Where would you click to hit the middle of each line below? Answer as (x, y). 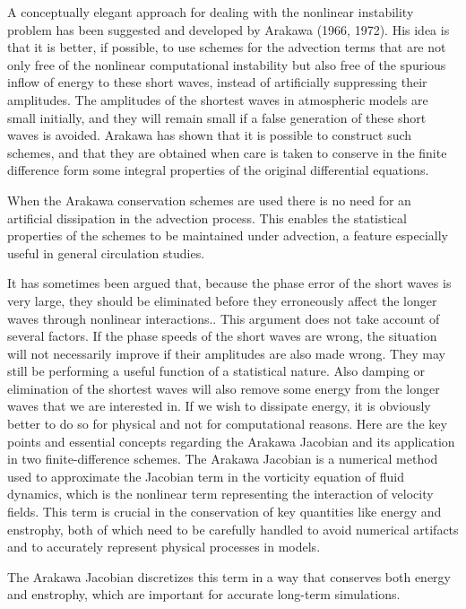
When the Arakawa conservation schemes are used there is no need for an (209, 200)
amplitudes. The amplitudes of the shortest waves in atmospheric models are (218, 99)
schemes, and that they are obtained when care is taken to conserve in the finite (227, 152)
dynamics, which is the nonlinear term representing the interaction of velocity (220, 494)
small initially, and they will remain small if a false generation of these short (217, 117)
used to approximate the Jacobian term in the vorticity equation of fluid (206, 476)
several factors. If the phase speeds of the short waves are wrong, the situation (222, 336)
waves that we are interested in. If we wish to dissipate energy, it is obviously (219, 406)
